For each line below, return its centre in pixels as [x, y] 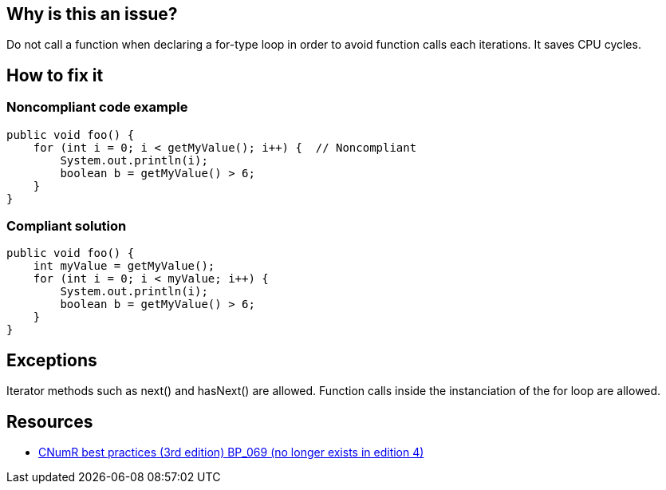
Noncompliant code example [97, 107]
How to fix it [55, 75]
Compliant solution [67, 226]
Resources [50, 421]
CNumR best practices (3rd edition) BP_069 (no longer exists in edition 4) [231, 452]
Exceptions [52, 360]
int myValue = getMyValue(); [124, 266]
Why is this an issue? [92, 14]
